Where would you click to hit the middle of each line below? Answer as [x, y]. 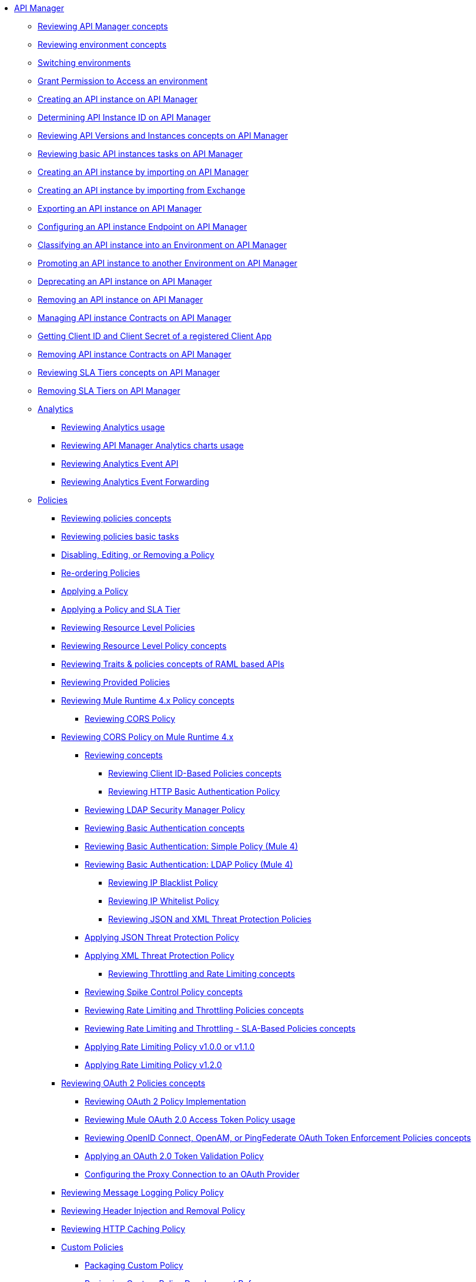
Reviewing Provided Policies [116, 682]
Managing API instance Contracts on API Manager [135, 318]
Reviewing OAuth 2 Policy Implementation [165, 1101]
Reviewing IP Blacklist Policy [163, 883]
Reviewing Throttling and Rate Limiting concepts [202, 974]
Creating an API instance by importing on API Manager [143, 172]
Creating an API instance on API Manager [118, 99]
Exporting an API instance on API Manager [120, 208]
